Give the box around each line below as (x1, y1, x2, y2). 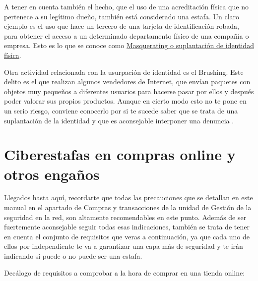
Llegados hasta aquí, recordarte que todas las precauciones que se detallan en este (4, 192, 253, 203)
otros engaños (4, 164, 100, 184)
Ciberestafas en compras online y (4, 144, 236, 165)
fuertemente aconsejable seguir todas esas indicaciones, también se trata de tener (4, 222, 250, 232)
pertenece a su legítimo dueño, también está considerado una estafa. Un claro (4, 11, 240, 21)
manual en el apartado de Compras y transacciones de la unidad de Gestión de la (4, 202, 252, 213)
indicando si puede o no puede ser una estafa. (4, 251, 142, 261)
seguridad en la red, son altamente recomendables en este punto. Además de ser (4, 212, 247, 222)
